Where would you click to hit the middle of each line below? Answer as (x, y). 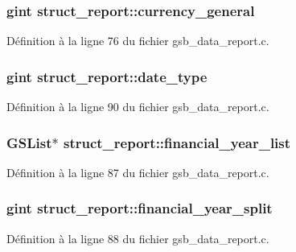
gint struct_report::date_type (107, 76)
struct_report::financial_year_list (177, 142)
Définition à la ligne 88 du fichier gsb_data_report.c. (138, 238)
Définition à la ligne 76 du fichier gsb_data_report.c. (138, 41)
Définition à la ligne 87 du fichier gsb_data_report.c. (138, 172)
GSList (29, 142)
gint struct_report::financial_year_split (140, 208)
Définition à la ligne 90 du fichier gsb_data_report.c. (138, 107)
